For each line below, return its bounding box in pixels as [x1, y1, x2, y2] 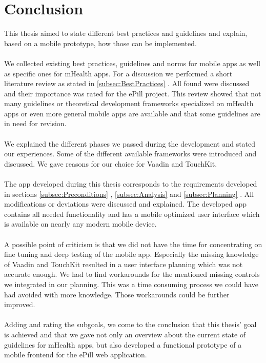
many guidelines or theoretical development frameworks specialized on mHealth [4, 98, 254, 109]
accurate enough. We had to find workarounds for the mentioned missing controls [4, 269, 260, 279]
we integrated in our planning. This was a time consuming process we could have [4, 278, 258, 289]
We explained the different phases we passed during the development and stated [4, 138, 256, 149]
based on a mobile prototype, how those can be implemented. [4, 37, 197, 48]
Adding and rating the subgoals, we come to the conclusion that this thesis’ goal [4, 319, 257, 330]
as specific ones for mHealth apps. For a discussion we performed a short [4, 68, 233, 78]
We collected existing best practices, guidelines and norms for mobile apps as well [4, 57, 260, 68]
